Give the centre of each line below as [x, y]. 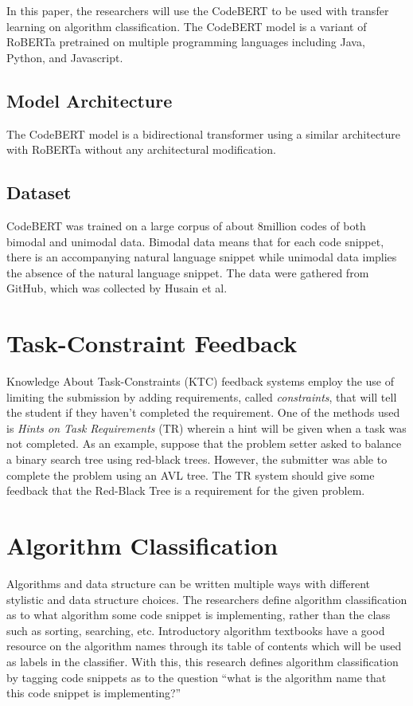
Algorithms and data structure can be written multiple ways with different [188, 583]
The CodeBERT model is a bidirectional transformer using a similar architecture [204, 133]
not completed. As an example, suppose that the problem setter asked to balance [204, 443]
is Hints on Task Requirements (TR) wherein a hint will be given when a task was [206, 428]
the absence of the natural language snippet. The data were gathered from [188, 272]
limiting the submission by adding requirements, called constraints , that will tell [202, 396]
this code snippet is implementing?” [94, 693]
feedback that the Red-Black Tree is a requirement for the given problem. [186, 490]
